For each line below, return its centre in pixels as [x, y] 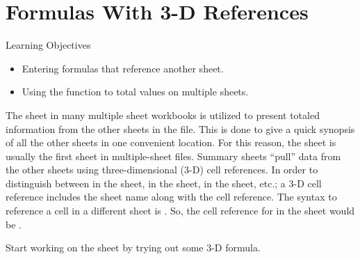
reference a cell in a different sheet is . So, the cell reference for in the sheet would [180, 211]
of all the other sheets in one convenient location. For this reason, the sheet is [171, 142]
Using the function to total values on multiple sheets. [135, 92]
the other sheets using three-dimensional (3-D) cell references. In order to [162, 170]
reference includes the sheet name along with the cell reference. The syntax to [171, 197]
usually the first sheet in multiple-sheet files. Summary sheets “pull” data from [173, 156]
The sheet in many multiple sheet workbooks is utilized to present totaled [163, 115]
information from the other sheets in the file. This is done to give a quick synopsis [180, 128]
